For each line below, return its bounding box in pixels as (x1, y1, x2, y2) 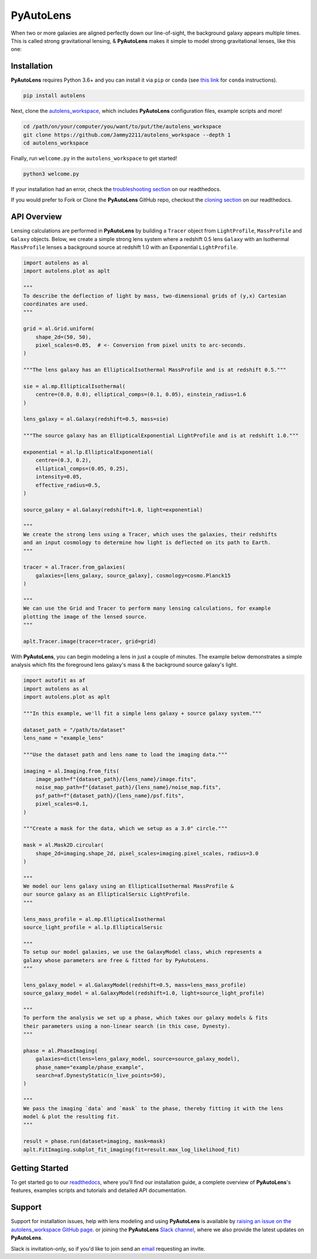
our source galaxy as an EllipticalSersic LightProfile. (23, 891, 191, 898)
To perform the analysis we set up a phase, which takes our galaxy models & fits (23, 1014, 268, 1021)
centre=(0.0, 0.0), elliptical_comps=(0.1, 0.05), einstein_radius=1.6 (35, 391, 247, 398)
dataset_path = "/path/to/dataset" (23, 726, 126, 733)
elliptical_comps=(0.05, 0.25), (35, 465, 129, 472)
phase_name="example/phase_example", (35, 1064, 144, 1070)
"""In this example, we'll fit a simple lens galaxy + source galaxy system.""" (23, 710, 262, 717)
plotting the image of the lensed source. (23, 613, 147, 620)
